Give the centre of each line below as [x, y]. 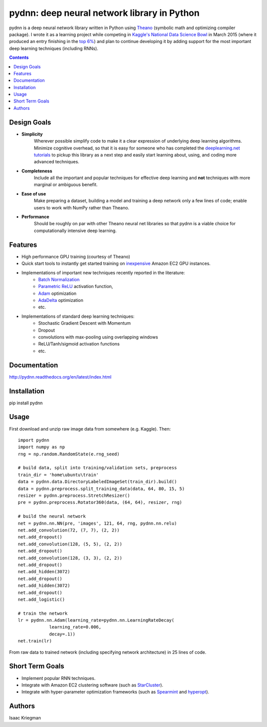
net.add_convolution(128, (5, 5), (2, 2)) [70, 544]
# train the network [43, 613]
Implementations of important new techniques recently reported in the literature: [103, 273]
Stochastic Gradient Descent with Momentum [85, 323]
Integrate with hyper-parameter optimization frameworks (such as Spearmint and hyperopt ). [115, 692]
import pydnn [34, 440]
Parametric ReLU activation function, [76, 287]
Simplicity [32, 134]
